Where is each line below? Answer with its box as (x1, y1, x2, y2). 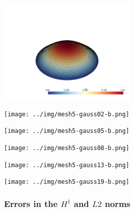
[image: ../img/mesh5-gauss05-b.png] (4, 127, 129, 135)
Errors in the (4, 197, 58, 209)
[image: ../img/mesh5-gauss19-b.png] (4, 178, 129, 186)
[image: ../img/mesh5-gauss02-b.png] (4, 110, 129, 118)
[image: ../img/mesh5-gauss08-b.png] (4, 144, 129, 152)
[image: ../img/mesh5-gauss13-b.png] (4, 161, 129, 169)
